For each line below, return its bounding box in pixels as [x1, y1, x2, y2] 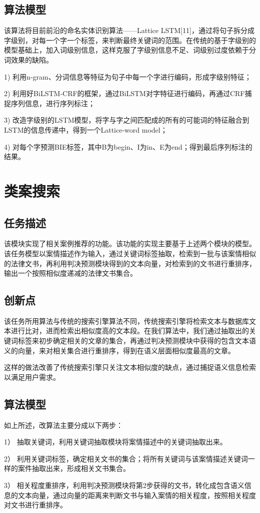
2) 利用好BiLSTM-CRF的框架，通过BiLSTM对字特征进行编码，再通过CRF [4, 88, 245, 99]
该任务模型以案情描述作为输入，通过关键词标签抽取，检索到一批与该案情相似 [4, 248, 256, 258]
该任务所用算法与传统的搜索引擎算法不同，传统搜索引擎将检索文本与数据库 [4, 315, 249, 326]
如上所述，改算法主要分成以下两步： [4, 419, 123, 430]
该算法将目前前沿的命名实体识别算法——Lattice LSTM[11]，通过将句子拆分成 [4, 25, 254, 36]
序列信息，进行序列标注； [10, 98, 95, 108]
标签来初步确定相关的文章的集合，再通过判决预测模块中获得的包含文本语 [17, 335, 256, 346]
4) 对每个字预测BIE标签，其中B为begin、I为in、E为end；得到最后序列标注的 [4, 141, 252, 152]
